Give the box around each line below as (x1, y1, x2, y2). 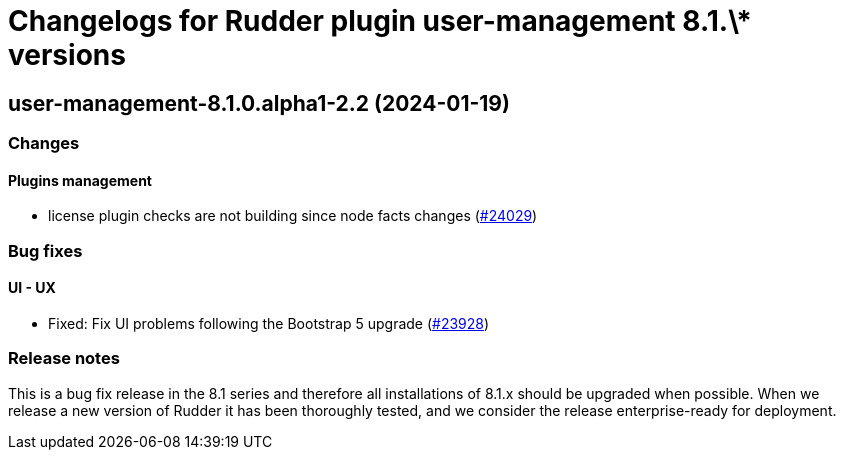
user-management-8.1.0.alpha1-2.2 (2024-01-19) (8, 90, 510, 116)
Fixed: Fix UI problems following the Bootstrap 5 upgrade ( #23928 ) (48, 314, 490, 332)
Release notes (8, 348, 120, 369)
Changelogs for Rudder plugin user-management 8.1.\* (8, 4, 752, 38)
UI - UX (8, 279, 56, 297)
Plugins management (8, 171, 152, 189)
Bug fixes (8, 240, 83, 261)
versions (8, 38, 126, 72)
